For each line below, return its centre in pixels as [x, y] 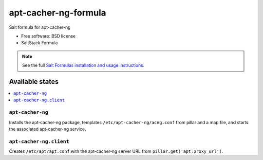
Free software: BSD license [48, 36]
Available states [34, 81]
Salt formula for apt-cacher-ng [40, 27]
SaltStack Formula [39, 43]
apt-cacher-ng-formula [58, 13]
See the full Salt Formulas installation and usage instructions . [83, 65]
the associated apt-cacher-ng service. [47, 129]
